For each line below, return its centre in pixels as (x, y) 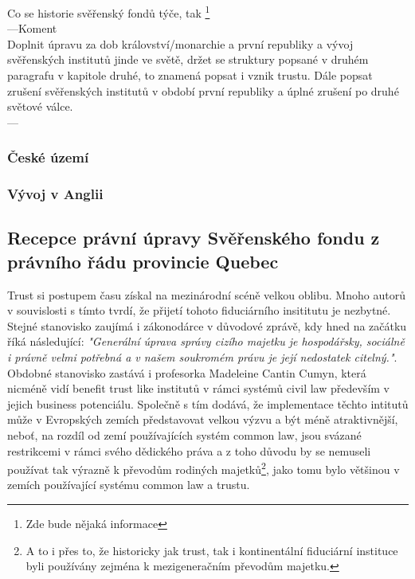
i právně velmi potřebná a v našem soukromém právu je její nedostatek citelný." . (202, 357)
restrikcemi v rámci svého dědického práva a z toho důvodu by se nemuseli (189, 450)
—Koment (32, 28)
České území (48, 157)
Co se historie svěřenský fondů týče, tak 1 (109, 12)
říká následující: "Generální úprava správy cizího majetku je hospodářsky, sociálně (206, 341)
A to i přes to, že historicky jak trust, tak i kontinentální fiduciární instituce (212, 550)
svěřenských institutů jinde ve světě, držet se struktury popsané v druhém (188, 59)
